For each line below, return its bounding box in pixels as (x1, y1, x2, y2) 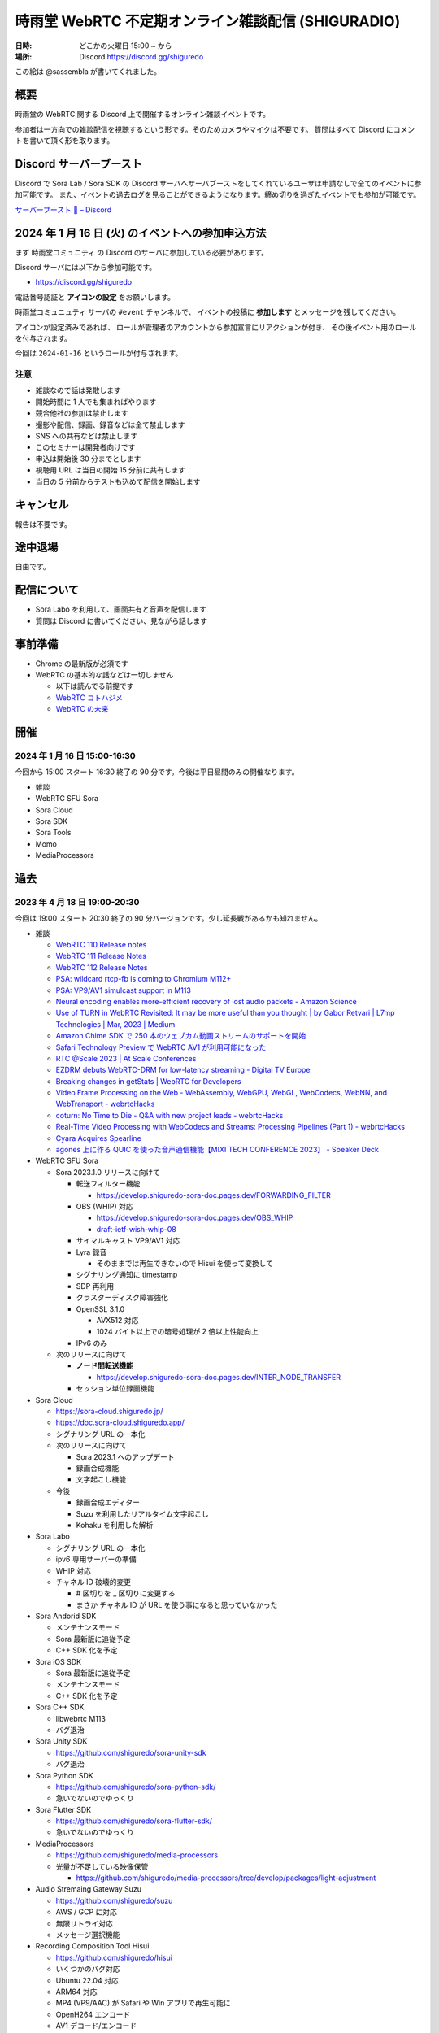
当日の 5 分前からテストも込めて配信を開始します (35, 477, 201, 486)
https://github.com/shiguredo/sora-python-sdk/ (55, 1782, 216, 1791)
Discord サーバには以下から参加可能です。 (15, 263, 157, 272)
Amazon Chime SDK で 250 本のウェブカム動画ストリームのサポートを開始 (55, 1031, 306, 1041)
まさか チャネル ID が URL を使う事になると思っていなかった (76, 1600, 278, 1609)
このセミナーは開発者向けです (35, 442, 136, 452)
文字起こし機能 (76, 1474, 126, 1484)
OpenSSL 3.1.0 (76, 1304, 125, 1313)
